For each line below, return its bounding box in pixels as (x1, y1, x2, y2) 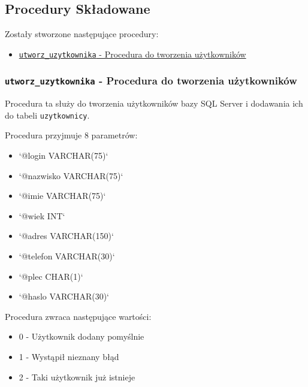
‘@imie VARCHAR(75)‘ (19, 189, 106, 202)
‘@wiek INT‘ (19, 209, 65, 222)
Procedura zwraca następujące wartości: (5, 310, 152, 322)
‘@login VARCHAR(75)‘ (19, 149, 108, 162)
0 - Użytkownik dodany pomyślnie (19, 330, 144, 343)
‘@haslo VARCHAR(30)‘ (19, 290, 109, 303)
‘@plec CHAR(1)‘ (19, 270, 83, 282)
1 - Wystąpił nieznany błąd (19, 350, 119, 363)
